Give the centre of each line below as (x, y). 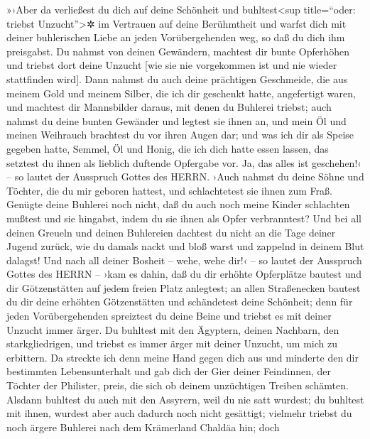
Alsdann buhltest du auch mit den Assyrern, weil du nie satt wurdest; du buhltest (185, 399)
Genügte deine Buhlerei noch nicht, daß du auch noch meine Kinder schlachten (178, 204)
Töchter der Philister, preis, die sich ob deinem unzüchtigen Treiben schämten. (178, 385)
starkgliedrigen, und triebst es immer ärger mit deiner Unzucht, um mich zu (172, 343)
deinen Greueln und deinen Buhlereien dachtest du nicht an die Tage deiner (171, 232)
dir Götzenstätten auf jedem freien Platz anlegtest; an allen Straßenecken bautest (184, 287)
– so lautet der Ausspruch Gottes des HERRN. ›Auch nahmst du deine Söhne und (185, 177)
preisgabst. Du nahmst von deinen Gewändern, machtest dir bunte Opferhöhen (178, 51)
